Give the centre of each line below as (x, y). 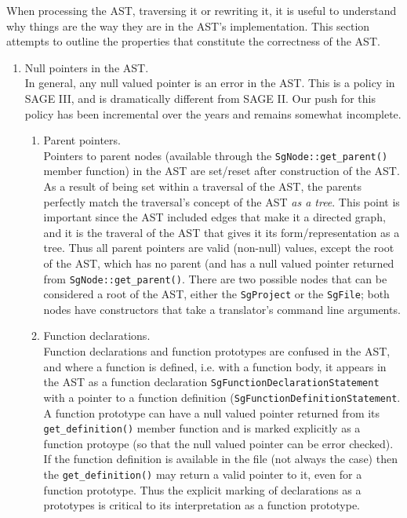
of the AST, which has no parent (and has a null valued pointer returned (219, 263)
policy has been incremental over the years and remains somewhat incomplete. (213, 113)
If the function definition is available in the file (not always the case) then (220, 459)
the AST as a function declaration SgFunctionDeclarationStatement (211, 382)
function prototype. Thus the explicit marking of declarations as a (202, 489)
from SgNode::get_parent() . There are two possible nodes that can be (215, 278)
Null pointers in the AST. (87, 67)
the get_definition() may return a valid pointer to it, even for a (203, 474)
